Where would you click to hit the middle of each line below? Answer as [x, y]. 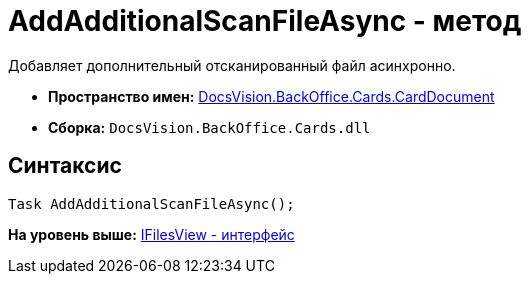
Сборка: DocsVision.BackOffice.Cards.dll [209, 127]
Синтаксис [65, 166]
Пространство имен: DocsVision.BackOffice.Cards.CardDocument [271, 96]
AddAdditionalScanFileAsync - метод [265, 21]
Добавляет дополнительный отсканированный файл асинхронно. [232, 65]
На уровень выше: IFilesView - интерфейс [151, 234]
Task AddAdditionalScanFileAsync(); [151, 203]
